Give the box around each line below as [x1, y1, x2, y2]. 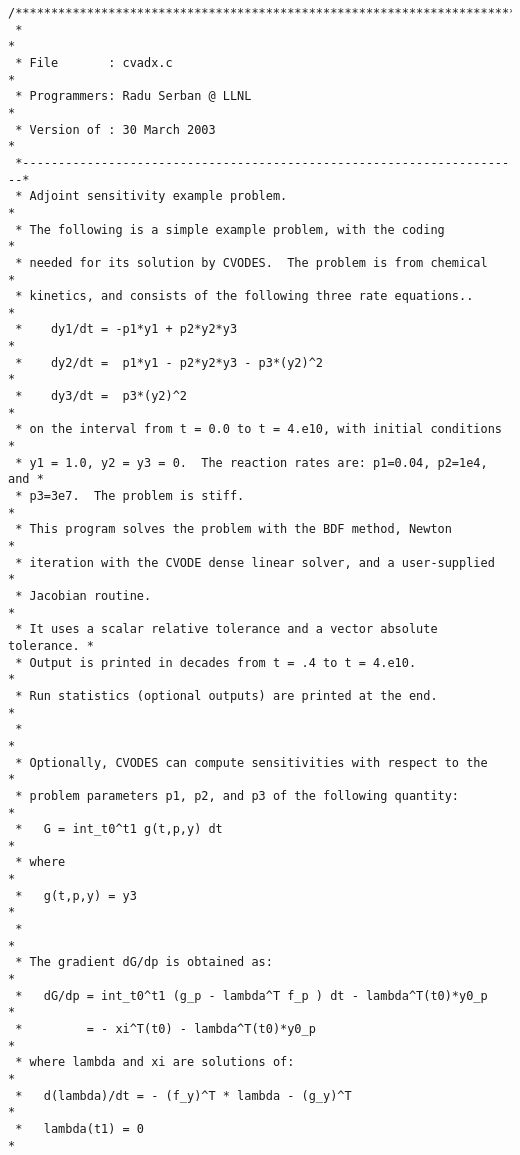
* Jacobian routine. [15, 588, 152, 603]
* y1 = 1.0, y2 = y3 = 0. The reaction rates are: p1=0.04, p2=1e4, [15, 455, 488, 470]
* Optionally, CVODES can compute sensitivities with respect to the [15, 755, 488, 770]
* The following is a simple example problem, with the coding [15, 222, 445, 237]
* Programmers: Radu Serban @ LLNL [15, 89, 252, 104]
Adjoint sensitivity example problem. [29, 189, 288, 204]
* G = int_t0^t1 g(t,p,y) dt [15, 822, 223, 837]
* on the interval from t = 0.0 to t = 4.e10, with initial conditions [15, 422, 502, 437]
